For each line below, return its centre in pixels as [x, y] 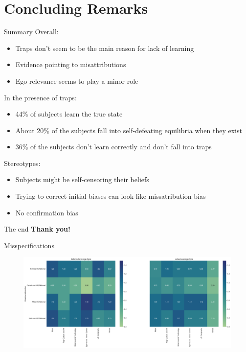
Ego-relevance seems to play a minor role [77, 81]
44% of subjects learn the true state [69, 114]
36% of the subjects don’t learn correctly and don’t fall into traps [113, 147]
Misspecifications [29, 245]
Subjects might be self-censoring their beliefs [82, 179]
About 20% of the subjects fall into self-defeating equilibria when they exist [129, 130]
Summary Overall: [31, 32]
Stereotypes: [22, 163]
